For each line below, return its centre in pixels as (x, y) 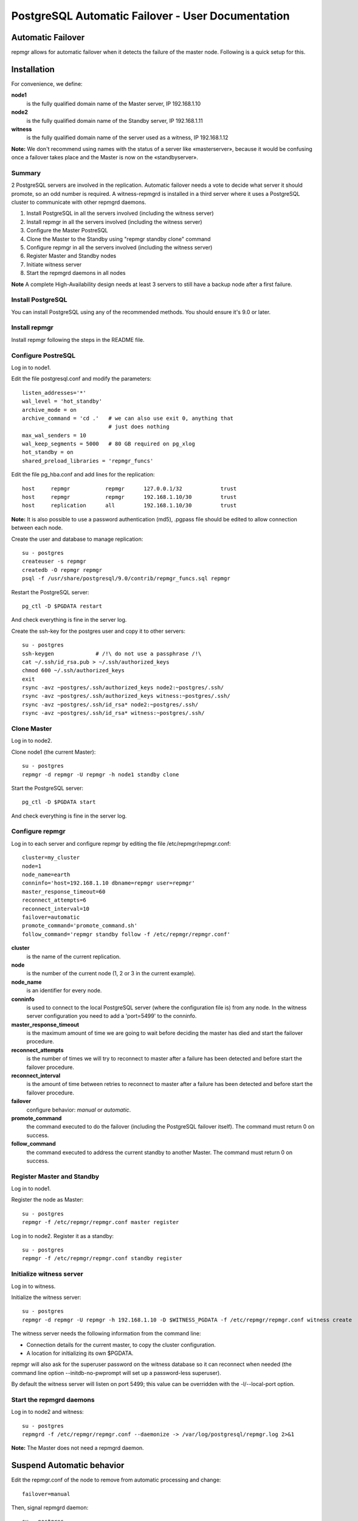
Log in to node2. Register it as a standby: (63, 1236)
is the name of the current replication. (74, 956)
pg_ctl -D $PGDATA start (59, 802)
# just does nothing (139, 427)
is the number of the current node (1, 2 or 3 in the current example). (111, 973)
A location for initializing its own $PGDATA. (80, 1353)
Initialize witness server (47, 1274)
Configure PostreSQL (43, 355)
